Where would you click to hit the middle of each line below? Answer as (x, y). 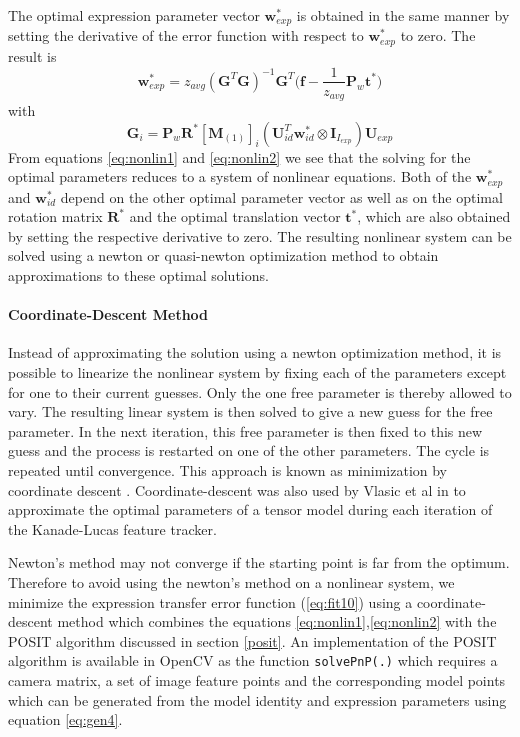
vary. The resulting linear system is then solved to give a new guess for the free (250, 411)
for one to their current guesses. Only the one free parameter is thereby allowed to (260, 391)
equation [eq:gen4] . (65, 719)
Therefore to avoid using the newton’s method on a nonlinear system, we (231, 581)
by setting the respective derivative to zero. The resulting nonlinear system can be (260, 235)
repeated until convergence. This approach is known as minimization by (228, 469)
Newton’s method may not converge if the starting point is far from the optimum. (259, 562)
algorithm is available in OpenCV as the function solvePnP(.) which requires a (253, 660)
